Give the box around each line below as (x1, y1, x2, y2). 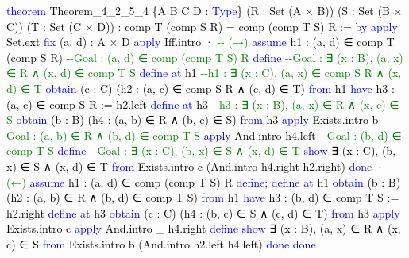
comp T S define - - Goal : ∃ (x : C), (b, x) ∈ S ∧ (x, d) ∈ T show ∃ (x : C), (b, (6, 142, 396, 159)
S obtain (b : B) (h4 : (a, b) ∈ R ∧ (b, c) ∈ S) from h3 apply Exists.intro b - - (6, 111, 390, 128)
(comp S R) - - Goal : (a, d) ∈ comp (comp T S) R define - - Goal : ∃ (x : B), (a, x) (6, 48, 403, 65)
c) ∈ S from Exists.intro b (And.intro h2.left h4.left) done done (6, 235, 316, 252)
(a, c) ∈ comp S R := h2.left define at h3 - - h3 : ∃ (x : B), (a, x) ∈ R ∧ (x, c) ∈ (6, 95, 399, 112)
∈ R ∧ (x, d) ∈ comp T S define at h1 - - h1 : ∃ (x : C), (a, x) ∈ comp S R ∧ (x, (6, 64, 402, 81)
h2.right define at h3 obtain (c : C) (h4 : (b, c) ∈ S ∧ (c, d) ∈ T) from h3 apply (6, 204, 400, 221)
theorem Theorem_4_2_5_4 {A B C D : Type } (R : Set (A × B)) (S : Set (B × (6, 2, 403, 18)
